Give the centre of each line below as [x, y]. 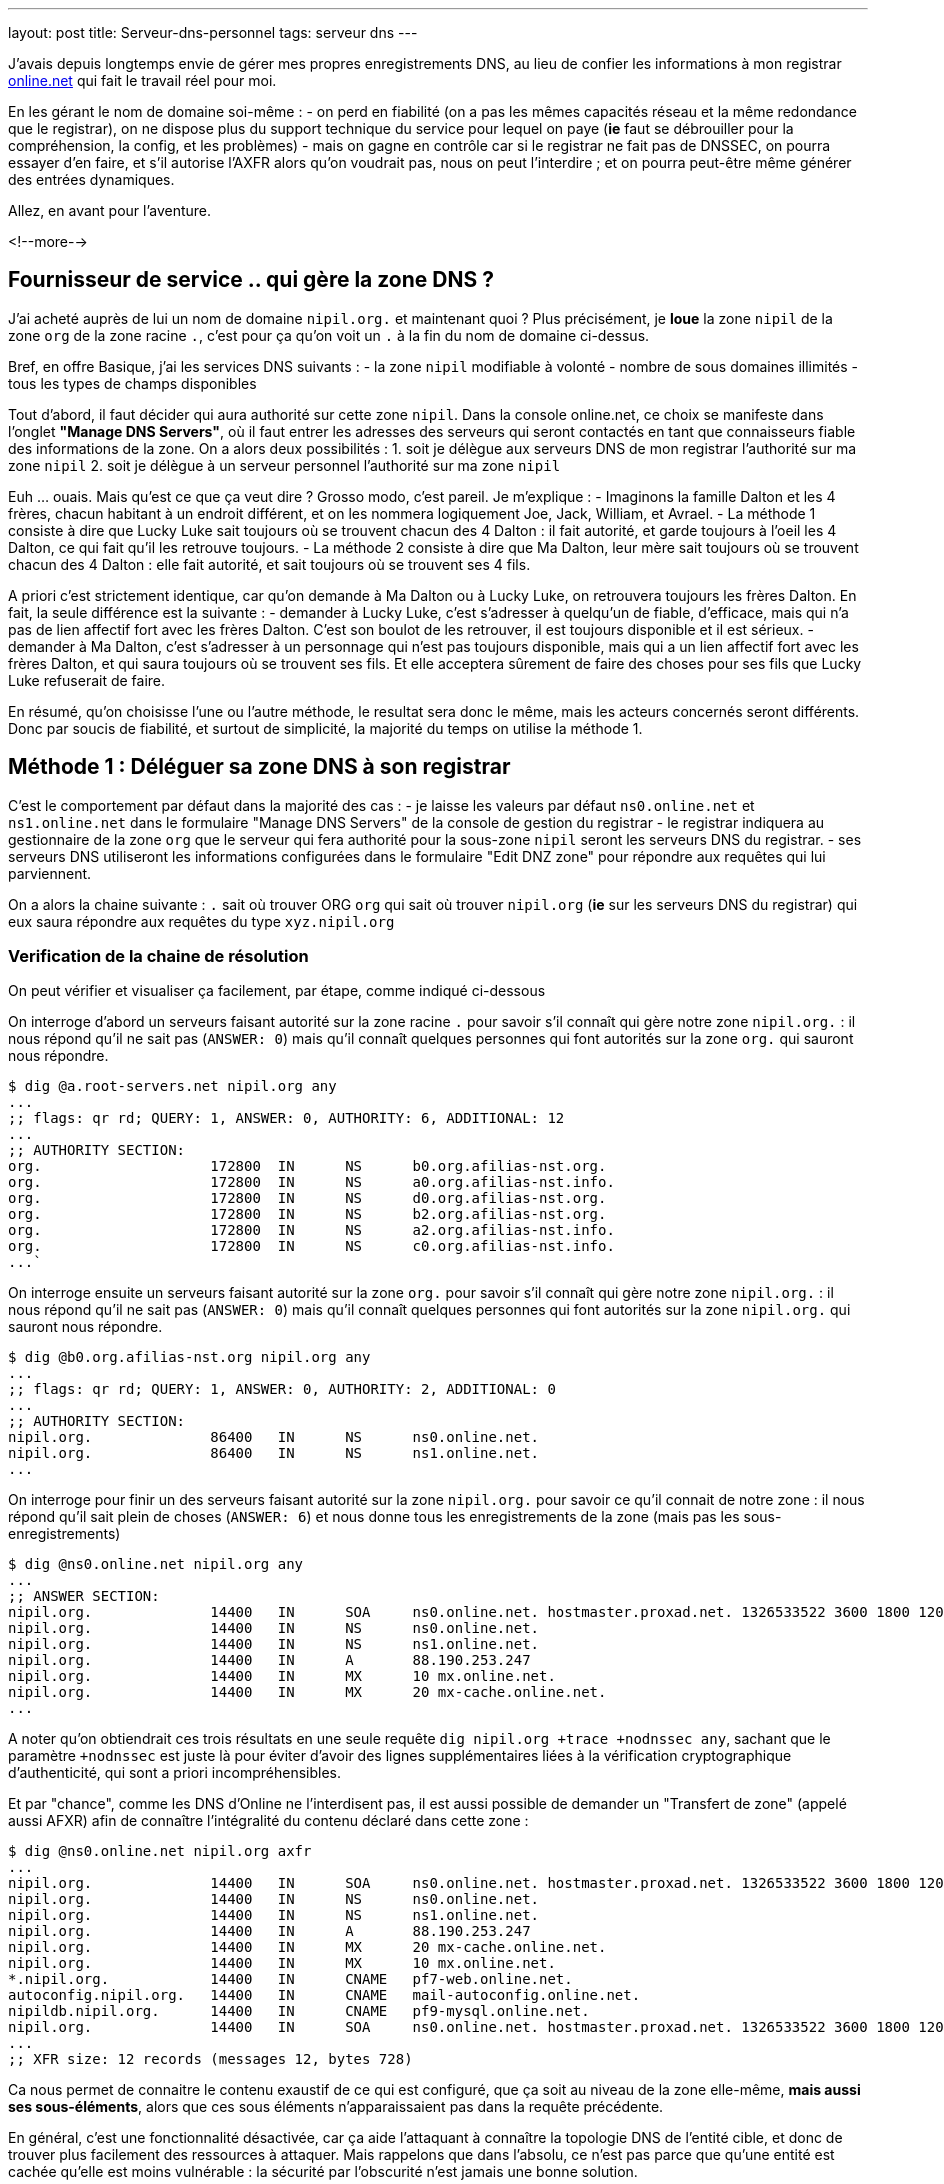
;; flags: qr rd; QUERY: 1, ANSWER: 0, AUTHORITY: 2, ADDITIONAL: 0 [282, 1389]
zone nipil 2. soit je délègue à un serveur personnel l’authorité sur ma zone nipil [284, 465]
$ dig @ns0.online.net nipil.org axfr [160, 1851]
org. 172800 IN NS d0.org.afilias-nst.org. [307, 1198]
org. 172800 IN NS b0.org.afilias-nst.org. [307, 1166]
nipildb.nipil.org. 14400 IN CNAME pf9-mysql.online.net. [299, 2011]
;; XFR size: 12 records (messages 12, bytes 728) [210, 2059]
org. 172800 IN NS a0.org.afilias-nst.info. [311, 1182]
